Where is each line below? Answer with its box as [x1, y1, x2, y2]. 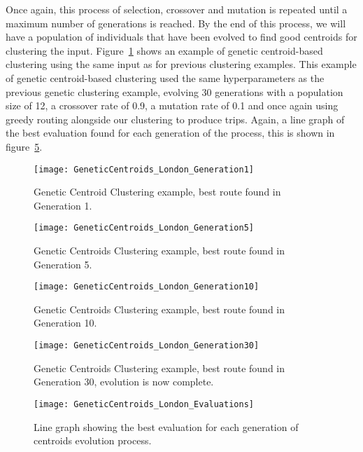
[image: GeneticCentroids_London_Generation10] [34, 282, 259, 292]
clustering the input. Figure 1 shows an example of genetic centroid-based [6, 43, 323, 57]
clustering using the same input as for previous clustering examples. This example [6, 57, 357, 71]
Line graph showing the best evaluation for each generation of [34, 419, 299, 434]
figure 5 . [6, 139, 43, 153]
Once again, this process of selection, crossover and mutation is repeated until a [6, 2, 348, 16]
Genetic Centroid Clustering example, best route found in [34, 184, 281, 199]
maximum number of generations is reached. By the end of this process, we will [6, 15, 346, 30]
